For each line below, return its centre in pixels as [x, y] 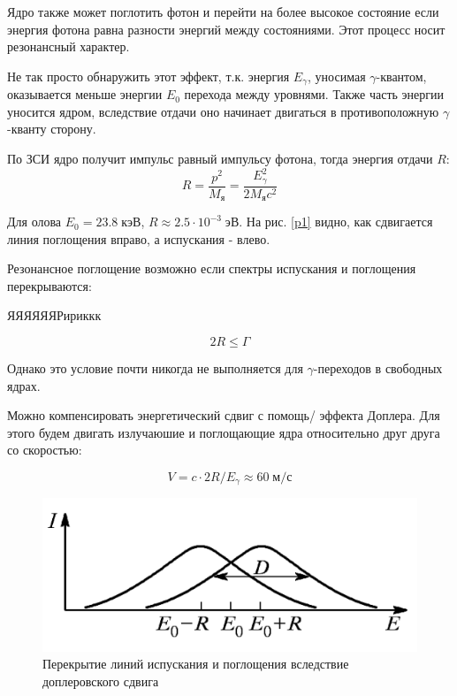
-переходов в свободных [378, 368]
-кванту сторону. [52, 129]
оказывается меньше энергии [85, 94]
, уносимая [337, 76]
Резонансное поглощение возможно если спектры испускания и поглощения [212, 268]
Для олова [34, 222]
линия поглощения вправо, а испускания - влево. [139, 238]
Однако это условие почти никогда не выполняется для [155, 368]
